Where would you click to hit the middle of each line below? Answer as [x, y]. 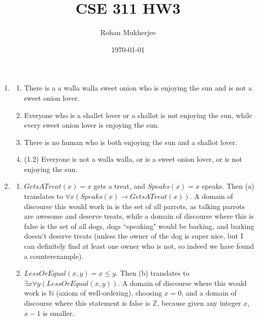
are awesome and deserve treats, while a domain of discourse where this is [139, 216]
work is [35, 293]
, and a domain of [209, 293]
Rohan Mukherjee [128, 32]
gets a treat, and [119, 186]
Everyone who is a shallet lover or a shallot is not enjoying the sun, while [138, 115]
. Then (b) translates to [152, 273]
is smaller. [59, 313]
